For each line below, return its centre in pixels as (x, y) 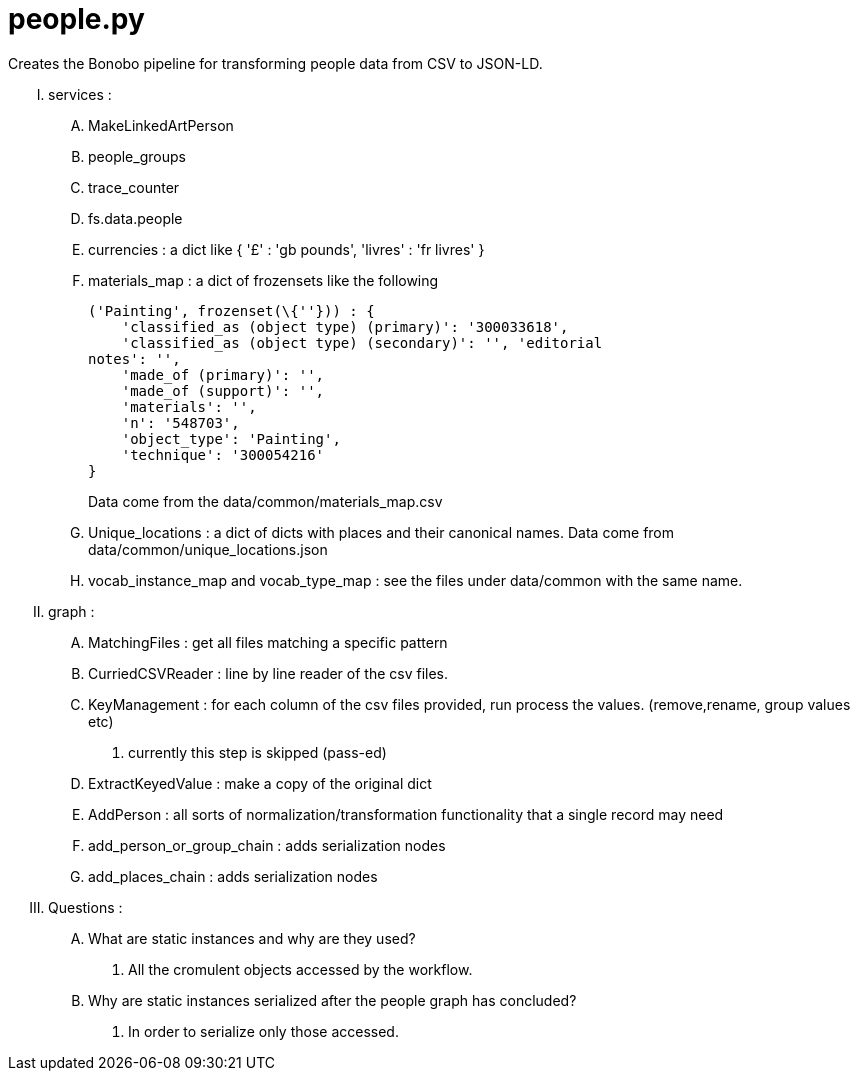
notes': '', (134, 358)
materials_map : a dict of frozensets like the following (263, 280)
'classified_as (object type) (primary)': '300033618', (345, 326)
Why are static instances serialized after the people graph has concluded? (332, 1000)
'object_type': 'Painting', (231, 438)
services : (80, 94)
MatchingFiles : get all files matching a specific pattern (268, 642)
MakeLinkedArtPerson (161, 125)
